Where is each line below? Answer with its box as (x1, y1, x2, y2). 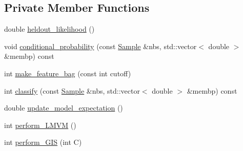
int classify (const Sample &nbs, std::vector (4, 85, 140, 96)
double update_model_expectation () (4, 102, 123, 113)
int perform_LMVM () (4, 119, 76, 130)
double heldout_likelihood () (4, 24, 95, 34)
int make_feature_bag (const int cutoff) (4, 68, 131, 78)
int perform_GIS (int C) (4, 137, 82, 147)
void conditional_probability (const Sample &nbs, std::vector (4, 40, 197, 51)
